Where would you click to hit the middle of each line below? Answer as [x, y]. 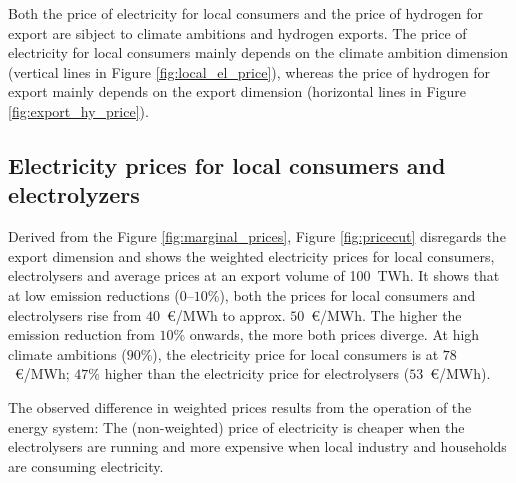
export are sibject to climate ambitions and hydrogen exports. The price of [237, 32]
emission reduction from [81, 334]
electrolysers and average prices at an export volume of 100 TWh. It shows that [254, 275]
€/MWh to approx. [226, 314]
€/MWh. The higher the [386, 314]
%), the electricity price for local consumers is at [289, 353]
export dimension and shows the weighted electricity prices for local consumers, [251, 255]
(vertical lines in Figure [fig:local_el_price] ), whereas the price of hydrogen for [249, 71]
